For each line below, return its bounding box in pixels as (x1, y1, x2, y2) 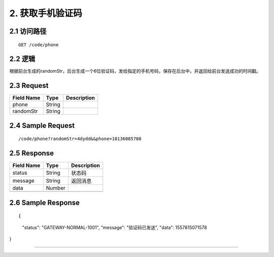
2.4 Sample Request (9, 121, 75, 130)
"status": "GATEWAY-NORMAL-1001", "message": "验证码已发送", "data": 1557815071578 (22, 224, 208, 231)
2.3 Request (9, 81, 49, 90)
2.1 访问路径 (9, 27, 47, 36)
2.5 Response (9, 149, 54, 157)
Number (46, 184, 65, 191)
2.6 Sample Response (9, 198, 80, 207)
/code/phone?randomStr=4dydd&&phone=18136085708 (18, 136, 142, 142)
